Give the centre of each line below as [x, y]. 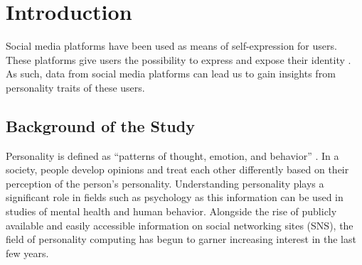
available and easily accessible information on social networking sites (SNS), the [180, 225]
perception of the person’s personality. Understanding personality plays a [165, 183]
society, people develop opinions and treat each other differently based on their [177, 169]
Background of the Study [100, 125]
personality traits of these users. [75, 87]
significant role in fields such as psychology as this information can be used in [175, 197]
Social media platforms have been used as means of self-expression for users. [171, 46]
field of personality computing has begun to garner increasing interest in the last [181, 239]
